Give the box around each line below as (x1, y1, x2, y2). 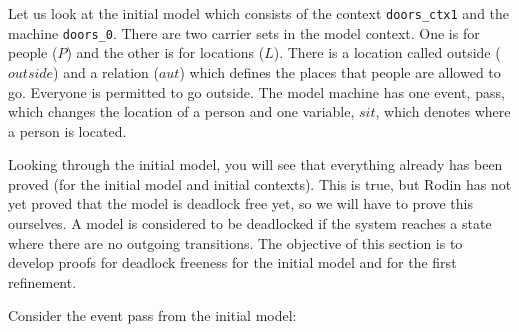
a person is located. (8, 120, 127, 141)
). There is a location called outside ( (273, 42, 501, 63)
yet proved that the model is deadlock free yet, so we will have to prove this (8, 193, 474, 214)
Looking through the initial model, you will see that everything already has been (8, 154, 503, 175)
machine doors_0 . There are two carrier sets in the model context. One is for (8, 22, 480, 43)
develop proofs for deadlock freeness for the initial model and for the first (8, 252, 457, 273)
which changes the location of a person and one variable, (8, 101, 355, 122)
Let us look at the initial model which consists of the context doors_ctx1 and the (8, 3, 510, 23)
